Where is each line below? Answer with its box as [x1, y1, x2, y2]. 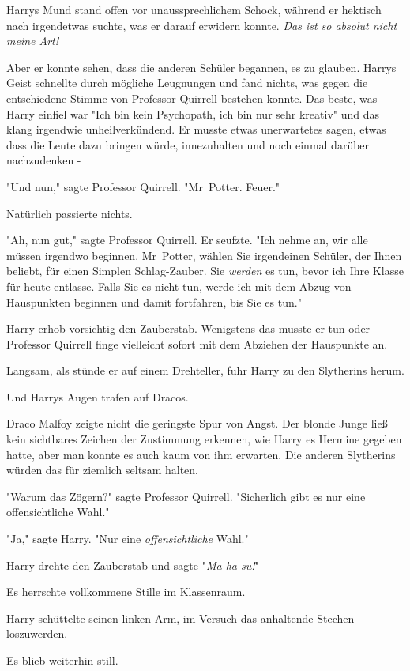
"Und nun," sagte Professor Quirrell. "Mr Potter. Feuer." [6, 178, 280, 194]
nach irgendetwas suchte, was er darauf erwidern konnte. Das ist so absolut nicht [6, 17, 397, 33]
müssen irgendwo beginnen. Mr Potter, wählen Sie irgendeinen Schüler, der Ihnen [6, 247, 402, 263]
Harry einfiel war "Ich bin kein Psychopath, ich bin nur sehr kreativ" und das [6, 105, 380, 122]
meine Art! [6, 32, 59, 49]
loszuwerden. [6, 625, 68, 642]
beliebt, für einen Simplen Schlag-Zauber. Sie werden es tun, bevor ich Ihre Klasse [6, 262, 404, 279]
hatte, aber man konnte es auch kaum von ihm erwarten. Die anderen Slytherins [6, 446, 396, 462]
